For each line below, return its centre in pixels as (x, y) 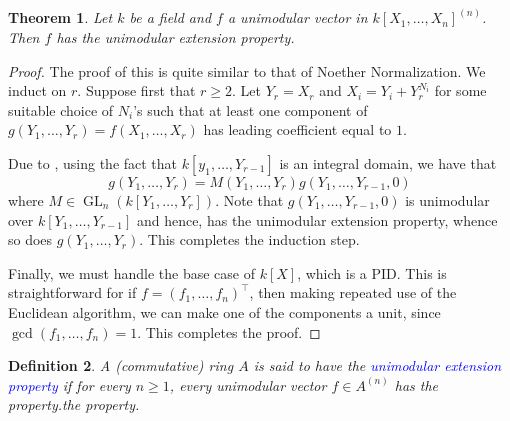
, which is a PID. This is (372, 272)
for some (460, 90)
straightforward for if (72, 292)
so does (30, 239)
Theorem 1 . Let (60, 17)
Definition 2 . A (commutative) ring (121, 365)
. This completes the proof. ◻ (229, 331)
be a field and (170, 17)
